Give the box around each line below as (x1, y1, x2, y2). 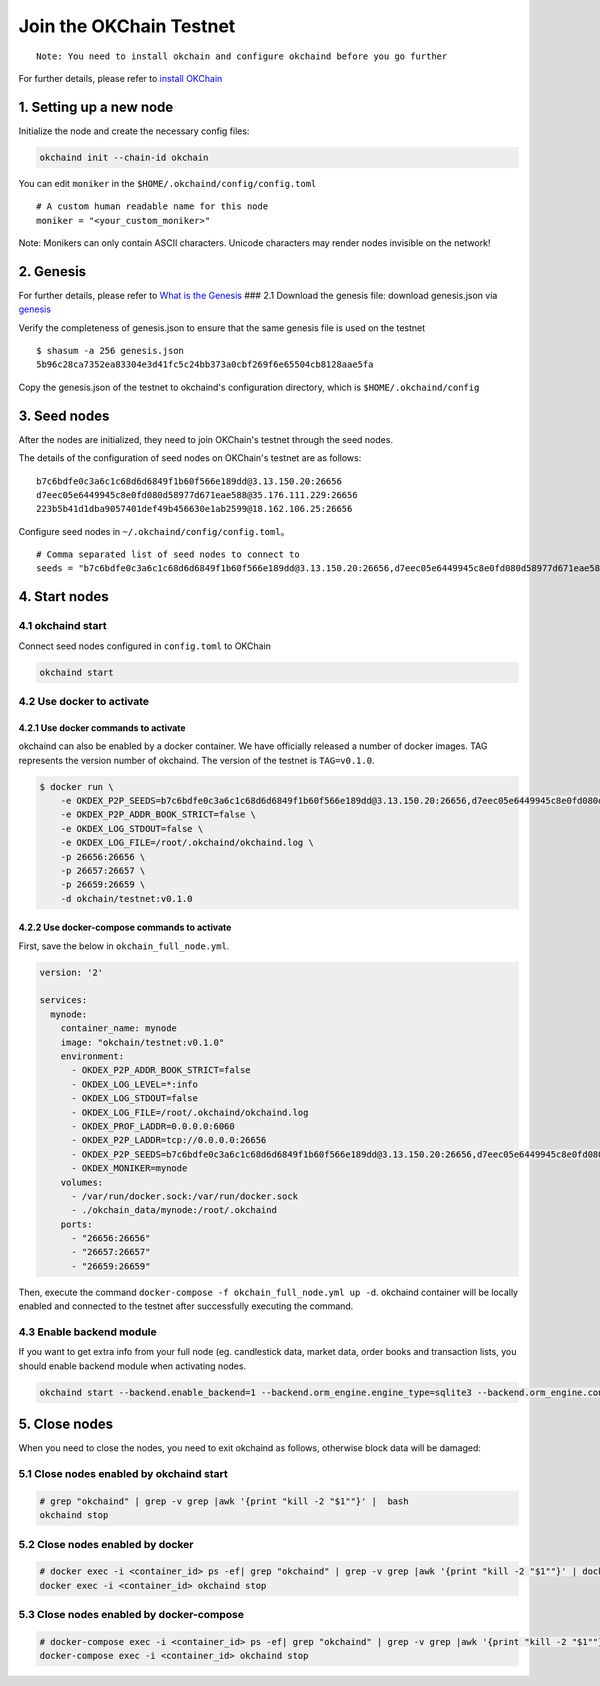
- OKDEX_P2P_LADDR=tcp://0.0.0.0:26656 (71, 1135, 267, 1146)
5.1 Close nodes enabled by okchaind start (18, 1467, 229, 1480)
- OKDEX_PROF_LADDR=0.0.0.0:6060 (71, 1120, 235, 1132)
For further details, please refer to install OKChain (18, 72, 223, 84)
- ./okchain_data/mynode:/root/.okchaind (71, 1205, 277, 1216)
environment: (60, 1050, 125, 1062)
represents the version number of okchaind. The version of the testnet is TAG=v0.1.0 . (18, 754, 375, 766)
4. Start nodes (18, 588, 109, 605)
